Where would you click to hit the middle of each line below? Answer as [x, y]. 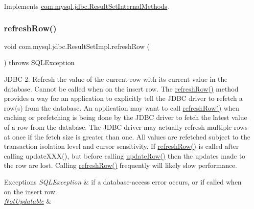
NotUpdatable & [28, 201]
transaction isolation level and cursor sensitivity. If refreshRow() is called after [121, 146]
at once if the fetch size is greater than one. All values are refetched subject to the [127, 136]
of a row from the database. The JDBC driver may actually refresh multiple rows [126, 127]
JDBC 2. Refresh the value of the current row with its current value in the [116, 79]
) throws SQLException [39, 62]
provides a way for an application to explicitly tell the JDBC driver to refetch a [123, 98]
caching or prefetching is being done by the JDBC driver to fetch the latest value [126, 117]
